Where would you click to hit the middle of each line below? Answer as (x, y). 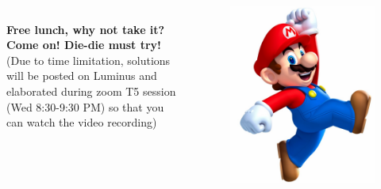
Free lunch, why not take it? (86, 29)
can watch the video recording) (82, 122)
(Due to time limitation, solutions (89, 60)
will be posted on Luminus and (82, 76)
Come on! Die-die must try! (84, 45)
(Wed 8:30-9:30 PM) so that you (85, 106)
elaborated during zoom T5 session (91, 91)
